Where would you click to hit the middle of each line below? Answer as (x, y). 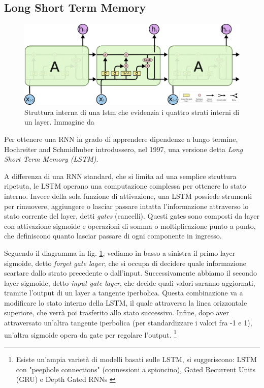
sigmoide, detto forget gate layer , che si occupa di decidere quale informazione (125, 263)
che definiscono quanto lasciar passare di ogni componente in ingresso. (113, 236)
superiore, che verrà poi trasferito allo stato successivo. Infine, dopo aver (117, 312)
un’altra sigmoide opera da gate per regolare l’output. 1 (90, 334)
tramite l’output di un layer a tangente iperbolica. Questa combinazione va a (124, 293)
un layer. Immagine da (59, 122)
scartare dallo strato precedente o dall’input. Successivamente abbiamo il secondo (130, 273)
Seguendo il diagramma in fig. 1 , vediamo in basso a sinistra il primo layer (120, 252)
